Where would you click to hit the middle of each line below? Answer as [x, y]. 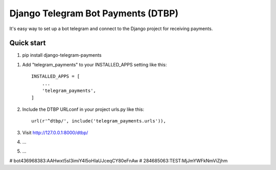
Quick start [28, 43]
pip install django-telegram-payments [62, 55]
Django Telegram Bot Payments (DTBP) [94, 13]
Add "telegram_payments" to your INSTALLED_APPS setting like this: [95, 64]
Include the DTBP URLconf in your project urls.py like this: [83, 109]
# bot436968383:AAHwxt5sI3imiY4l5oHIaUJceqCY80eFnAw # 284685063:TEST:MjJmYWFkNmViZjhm [119, 160]
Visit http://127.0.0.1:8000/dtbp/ [55, 132]
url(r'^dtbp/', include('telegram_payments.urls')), [99, 121]
